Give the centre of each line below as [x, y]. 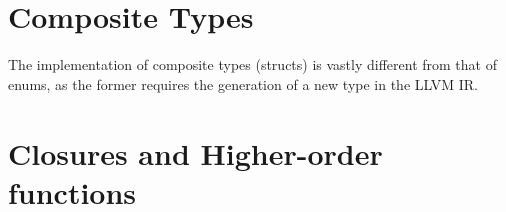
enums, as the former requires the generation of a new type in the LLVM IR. [243, 83]
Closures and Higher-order [195, 152]
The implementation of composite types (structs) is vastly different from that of [252, 64]
